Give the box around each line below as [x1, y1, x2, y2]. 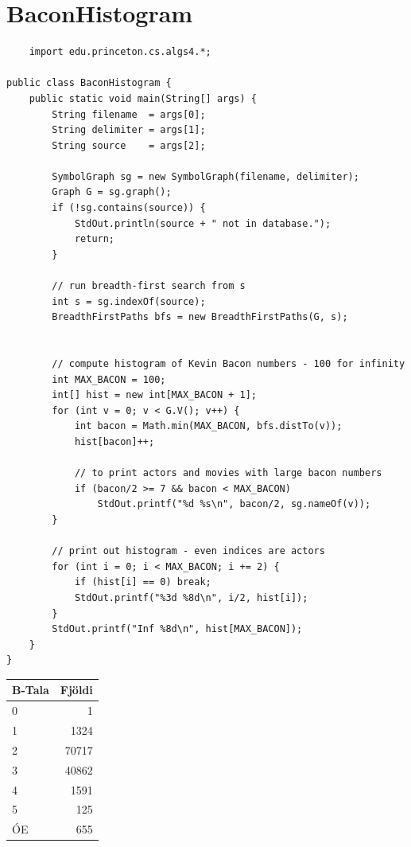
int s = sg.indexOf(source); [52, 295, 206, 307]
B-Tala [12, 681, 49, 698]
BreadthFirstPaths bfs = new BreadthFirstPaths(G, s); [52, 311, 348, 323]
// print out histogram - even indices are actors [52, 545, 325, 557]
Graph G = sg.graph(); [52, 186, 172, 198]
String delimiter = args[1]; [52, 124, 206, 136]
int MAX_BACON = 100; [52, 373, 166, 385]
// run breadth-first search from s [52, 280, 246, 292]
